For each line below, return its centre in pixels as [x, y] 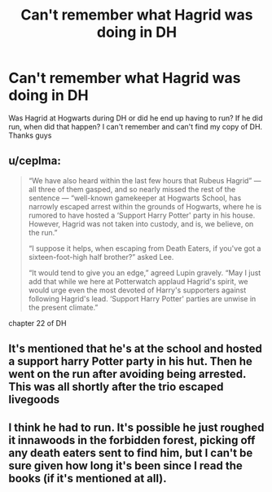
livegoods [34, 400]
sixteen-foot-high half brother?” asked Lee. [101, 257]
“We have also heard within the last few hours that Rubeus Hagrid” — [145, 180]
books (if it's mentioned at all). [88, 478]
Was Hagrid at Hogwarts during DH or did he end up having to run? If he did [136, 118]
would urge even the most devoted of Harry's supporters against [137, 290]
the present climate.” [63, 307]
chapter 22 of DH [37, 323]
